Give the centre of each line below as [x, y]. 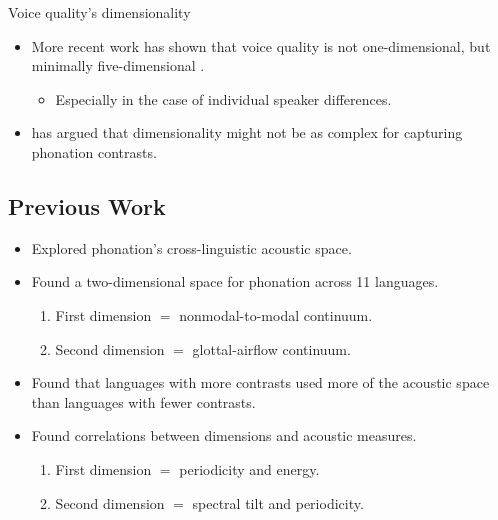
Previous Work [87, 205]
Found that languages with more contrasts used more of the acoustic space [260, 382]
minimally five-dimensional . [118, 65]
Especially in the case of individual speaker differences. [223, 98]
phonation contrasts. [94, 151]
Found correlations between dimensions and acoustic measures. [224, 435]
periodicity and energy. [249, 468]
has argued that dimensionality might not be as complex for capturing [247, 132]
